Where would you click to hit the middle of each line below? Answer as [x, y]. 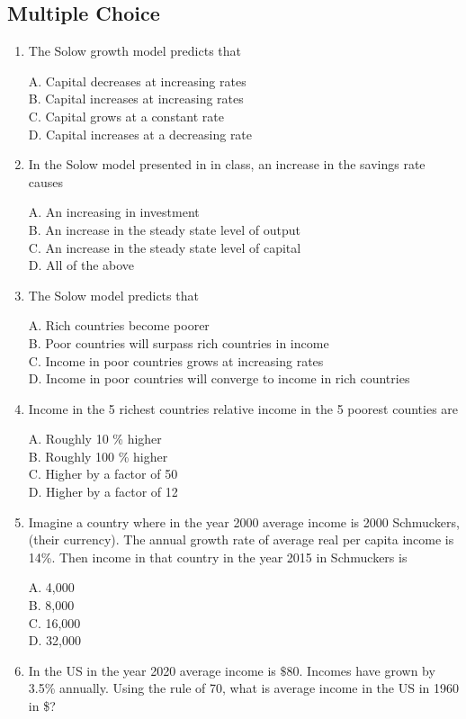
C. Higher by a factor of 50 [103, 474]
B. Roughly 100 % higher [98, 456]
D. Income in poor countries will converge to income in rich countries [219, 378]
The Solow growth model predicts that [135, 51]
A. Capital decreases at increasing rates [137, 81]
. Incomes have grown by [367, 670]
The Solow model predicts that [113, 295]
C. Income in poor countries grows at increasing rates [176, 360]
